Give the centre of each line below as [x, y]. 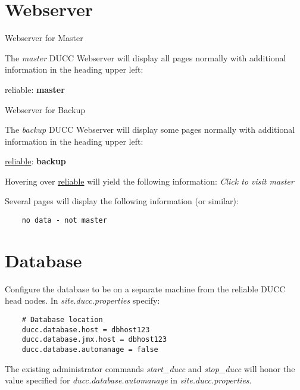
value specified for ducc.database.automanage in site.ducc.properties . [128, 380]
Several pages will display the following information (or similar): [122, 201]
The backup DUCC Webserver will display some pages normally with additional [150, 130]
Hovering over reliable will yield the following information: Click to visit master [149, 181]
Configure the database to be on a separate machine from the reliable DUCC [145, 288]
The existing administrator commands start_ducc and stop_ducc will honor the [150, 368]
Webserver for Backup [45, 109]
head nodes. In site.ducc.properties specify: [82, 300]
